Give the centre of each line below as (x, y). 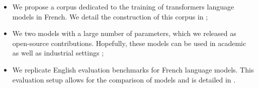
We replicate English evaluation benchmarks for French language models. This (133, 69)
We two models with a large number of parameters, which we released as (124, 33)
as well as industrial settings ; (58, 53)
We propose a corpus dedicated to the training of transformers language (123, 6)
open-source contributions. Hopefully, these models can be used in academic (129, 43)
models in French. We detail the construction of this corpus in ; (110, 16)
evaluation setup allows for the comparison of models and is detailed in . (124, 79)
